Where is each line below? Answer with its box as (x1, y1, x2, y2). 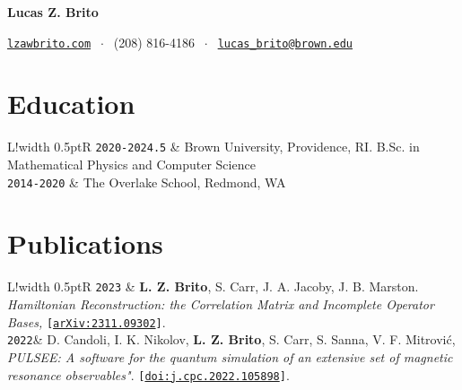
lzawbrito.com (7, 37, 92, 50)
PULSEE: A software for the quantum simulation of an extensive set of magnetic (7, 347, 453, 366)
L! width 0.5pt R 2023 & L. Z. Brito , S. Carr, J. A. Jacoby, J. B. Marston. (7, 277, 419, 296)
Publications (7, 225, 163, 262)
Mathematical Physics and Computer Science (7, 155, 256, 174)
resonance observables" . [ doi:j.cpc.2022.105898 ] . (7, 365, 290, 384)
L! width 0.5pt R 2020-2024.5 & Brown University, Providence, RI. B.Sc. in (7, 137, 420, 156)
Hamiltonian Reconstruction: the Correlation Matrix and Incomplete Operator (7, 295, 434, 314)
